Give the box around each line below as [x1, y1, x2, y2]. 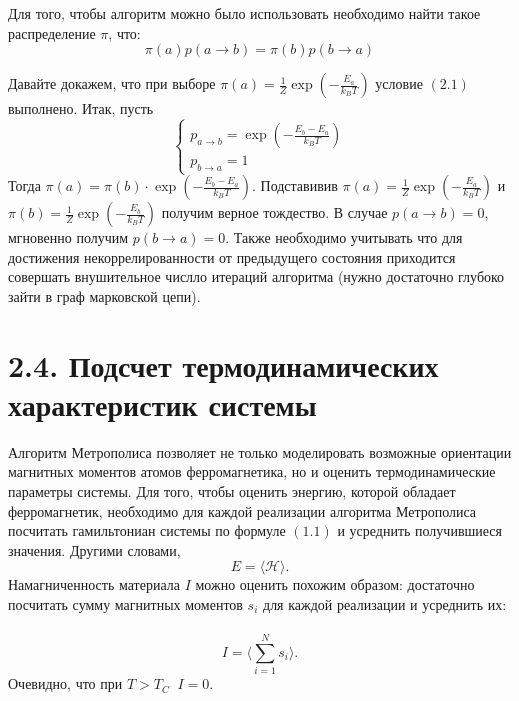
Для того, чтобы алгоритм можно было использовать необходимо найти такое [8, 3, 481, 23]
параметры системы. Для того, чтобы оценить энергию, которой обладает [8, 481, 456, 502]
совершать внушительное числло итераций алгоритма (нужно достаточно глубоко [8, 266, 505, 287]
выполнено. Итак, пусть [8, 98, 154, 119]
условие [375, 73, 423, 94]
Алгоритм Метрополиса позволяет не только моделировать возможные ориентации [8, 441, 512, 462]
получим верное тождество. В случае [161, 202, 388, 223]
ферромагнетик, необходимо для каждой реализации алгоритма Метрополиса [8, 500, 477, 521]
